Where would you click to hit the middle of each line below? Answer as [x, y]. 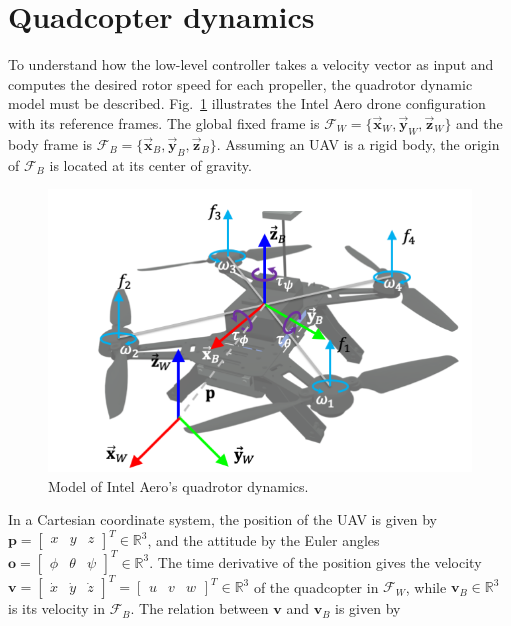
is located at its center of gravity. [150, 164]
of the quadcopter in [316, 586]
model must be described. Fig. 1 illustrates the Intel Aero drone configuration [247, 103]
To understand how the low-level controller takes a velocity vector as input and [251, 64]
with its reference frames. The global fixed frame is [164, 122]
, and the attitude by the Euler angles [263, 539]
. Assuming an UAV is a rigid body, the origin [358, 143]
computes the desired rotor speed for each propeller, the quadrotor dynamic [240, 83]
